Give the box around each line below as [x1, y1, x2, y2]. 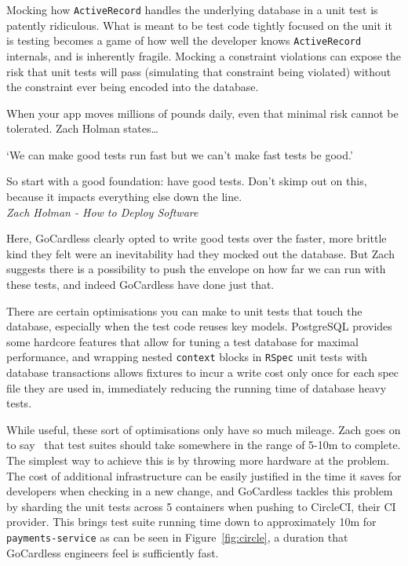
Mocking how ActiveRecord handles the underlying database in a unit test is [6, 2, 378, 17]
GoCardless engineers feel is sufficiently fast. [6, 544, 219, 561]
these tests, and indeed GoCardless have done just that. [6, 276, 275, 293]
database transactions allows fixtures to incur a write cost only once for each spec [6, 364, 399, 381]
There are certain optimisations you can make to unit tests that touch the [6, 302, 362, 319]
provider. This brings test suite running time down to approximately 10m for [6, 513, 377, 530]
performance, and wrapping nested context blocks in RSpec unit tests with [6, 349, 368, 365]
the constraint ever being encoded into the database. [6, 79, 259, 95]
